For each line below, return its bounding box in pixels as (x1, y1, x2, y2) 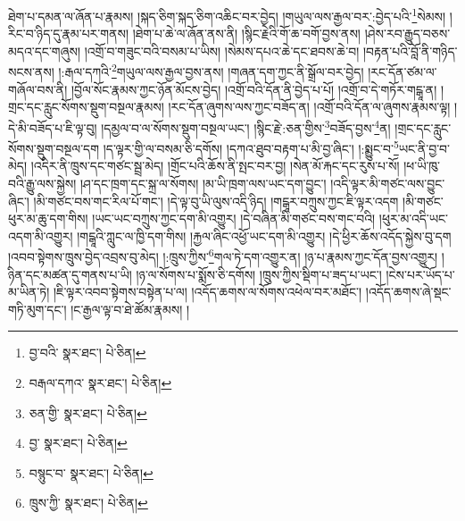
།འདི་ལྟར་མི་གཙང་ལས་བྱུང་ (330, 173, 445, 192)
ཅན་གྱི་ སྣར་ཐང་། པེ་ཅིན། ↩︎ (29, 403, 147, 422)
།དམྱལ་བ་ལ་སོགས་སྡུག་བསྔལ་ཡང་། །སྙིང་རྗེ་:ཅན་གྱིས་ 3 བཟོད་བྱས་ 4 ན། (101, 115, 391, 137)
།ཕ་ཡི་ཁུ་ (403, 156, 441, 175)
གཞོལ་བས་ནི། (8, 80, 68, 98)
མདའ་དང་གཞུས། (8, 41, 81, 60)
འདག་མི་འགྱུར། (8, 226, 73, 245)
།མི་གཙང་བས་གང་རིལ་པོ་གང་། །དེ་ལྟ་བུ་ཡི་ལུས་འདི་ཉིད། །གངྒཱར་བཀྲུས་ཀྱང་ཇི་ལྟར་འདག (33, 191, 399, 210)
